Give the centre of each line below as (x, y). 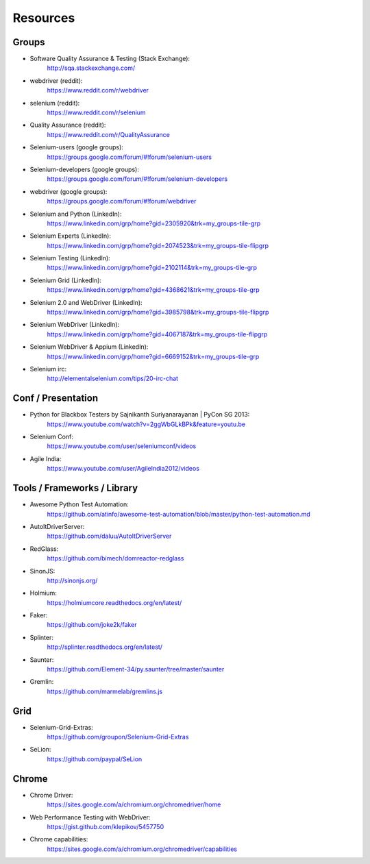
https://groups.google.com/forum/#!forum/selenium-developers (137, 179)
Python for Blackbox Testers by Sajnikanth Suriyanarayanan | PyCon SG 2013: (140, 415)
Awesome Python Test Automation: (79, 504)
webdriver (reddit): (56, 81)
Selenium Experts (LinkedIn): (70, 236)
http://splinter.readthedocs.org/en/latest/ (104, 647)
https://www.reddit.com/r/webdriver (98, 90)
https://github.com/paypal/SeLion (95, 759)
